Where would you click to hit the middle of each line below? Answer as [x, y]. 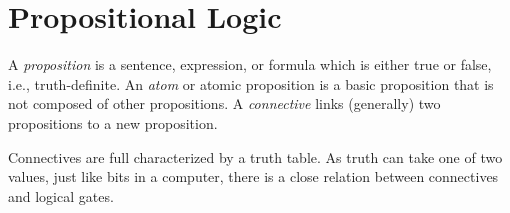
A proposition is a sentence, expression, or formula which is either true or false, [250, 64]
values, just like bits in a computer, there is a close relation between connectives [253, 176]
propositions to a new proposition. [113, 122]
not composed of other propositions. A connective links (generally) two [224, 103]
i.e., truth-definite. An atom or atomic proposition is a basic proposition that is [251, 83]
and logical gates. [61, 195]
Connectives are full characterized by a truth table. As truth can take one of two [255, 156]
